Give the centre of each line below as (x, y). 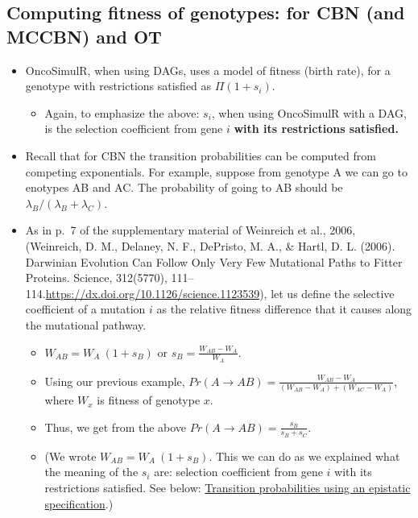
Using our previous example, (115, 381)
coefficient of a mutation (85, 309)
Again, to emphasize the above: (122, 112)
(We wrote (70, 456)
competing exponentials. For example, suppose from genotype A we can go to (216, 171)
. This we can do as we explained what (304, 456)
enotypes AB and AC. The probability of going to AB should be (184, 187)
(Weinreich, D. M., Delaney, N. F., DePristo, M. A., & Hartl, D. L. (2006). (210, 245)
